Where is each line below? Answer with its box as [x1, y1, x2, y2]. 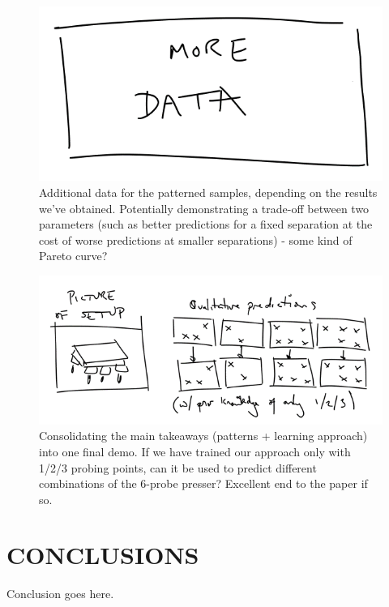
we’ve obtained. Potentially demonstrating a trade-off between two [39, 199, 370, 216]
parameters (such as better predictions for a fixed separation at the [39, 216, 373, 233]
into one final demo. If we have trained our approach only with [39, 442, 351, 460]
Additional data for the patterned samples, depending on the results [39, 183, 378, 200]
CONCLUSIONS [6, 538, 199, 571]
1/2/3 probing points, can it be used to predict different [39, 459, 317, 476]
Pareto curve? [39, 247, 108, 264]
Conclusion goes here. [6, 585, 114, 602]
